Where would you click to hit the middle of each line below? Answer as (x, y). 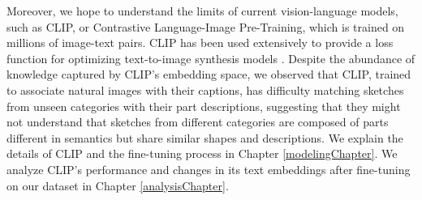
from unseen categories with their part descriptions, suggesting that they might (204, 106)
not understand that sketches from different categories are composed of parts (198, 122)
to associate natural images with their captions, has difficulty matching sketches (205, 89)
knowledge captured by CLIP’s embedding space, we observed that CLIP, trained (209, 74)
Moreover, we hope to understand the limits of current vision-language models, (202, 11)
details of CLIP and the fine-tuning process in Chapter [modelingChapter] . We (202, 153)
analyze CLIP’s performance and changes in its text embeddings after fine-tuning (209, 169)
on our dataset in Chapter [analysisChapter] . (118, 185)
